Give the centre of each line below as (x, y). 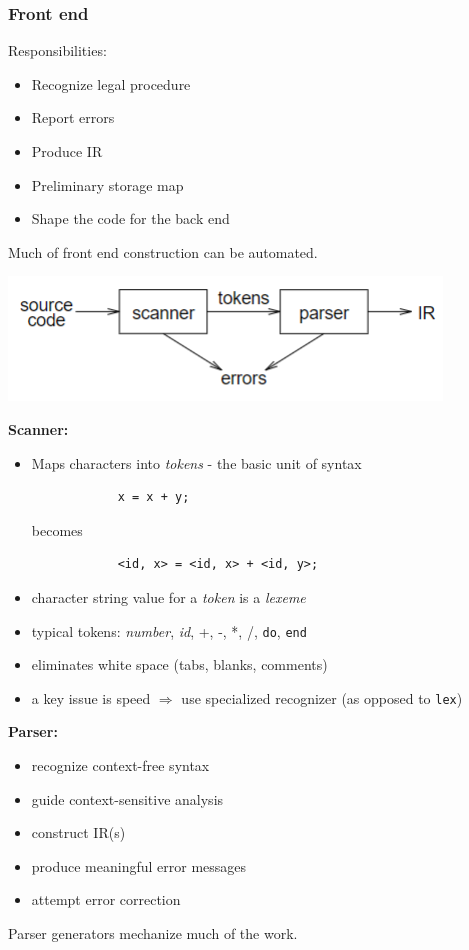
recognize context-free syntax (120, 765)
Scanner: (38, 428)
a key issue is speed (91, 697)
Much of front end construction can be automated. (163, 251)
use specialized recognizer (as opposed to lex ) (322, 697)
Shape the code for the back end (130, 218)
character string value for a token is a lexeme (168, 596)
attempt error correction (106, 899)
